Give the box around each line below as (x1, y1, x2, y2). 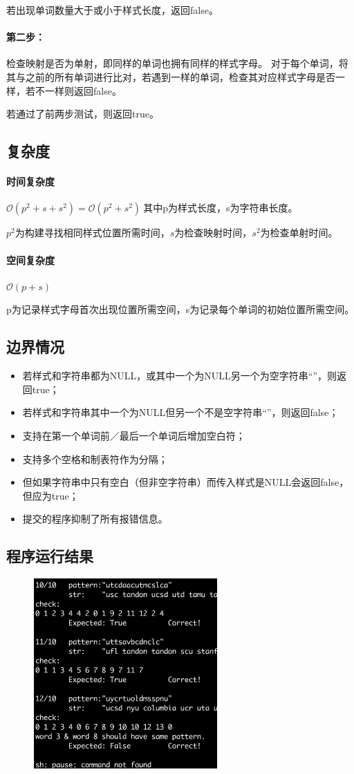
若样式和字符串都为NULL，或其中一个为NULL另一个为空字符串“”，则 (22, 368, 337, 383)
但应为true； (22, 488, 79, 502)
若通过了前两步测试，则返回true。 (6, 106, 159, 121)
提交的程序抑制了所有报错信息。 (22, 511, 168, 526)
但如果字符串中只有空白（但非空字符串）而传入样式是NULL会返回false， (22, 475, 349, 489)
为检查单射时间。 (260, 225, 338, 240)
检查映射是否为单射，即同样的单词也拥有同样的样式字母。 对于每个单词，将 (6, 56, 348, 70)
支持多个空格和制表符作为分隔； (22, 451, 168, 466)
